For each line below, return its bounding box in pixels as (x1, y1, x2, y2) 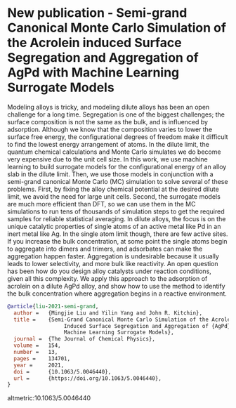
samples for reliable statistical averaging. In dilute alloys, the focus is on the (7, 214, 226, 223)
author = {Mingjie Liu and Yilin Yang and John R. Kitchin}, (13, 309, 202, 317)
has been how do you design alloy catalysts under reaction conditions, (7, 267, 212, 275)
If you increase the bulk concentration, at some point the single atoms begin (7, 237, 228, 245)
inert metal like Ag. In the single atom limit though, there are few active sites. (7, 230, 228, 238)
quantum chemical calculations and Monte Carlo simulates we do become (7, 147, 221, 156)
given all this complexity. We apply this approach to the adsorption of (7, 274, 208, 282)
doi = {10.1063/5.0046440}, (13, 368, 112, 375)
